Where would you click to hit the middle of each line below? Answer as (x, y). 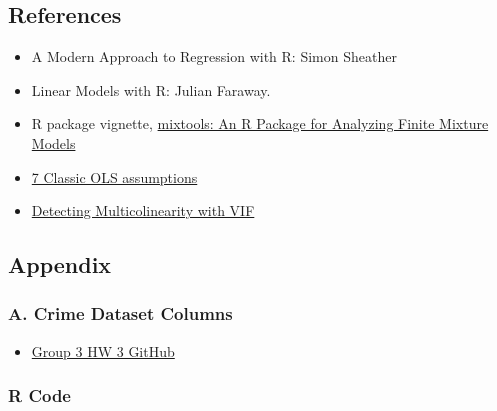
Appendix (60, 264)
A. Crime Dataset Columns (120, 313)
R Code (39, 395)
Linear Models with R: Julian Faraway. (151, 89)
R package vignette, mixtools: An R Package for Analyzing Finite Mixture (260, 123)
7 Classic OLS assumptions (114, 176)
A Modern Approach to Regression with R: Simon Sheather (214, 56)
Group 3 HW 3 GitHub (103, 350)
